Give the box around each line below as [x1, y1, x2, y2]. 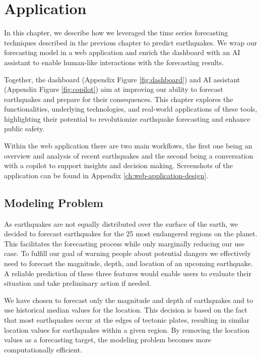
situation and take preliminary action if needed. [4, 278, 151, 288]
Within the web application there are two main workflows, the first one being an [4, 140, 252, 151]
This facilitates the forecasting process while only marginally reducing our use [4, 238, 245, 248]
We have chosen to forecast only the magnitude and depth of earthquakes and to [4, 294, 253, 305]
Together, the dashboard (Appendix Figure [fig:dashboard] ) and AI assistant [4, 74, 240, 84]
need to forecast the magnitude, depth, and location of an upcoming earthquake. [4, 258, 253, 269]
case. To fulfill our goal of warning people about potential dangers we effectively [4, 248, 251, 259]
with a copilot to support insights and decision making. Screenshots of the [4, 160, 233, 171]
